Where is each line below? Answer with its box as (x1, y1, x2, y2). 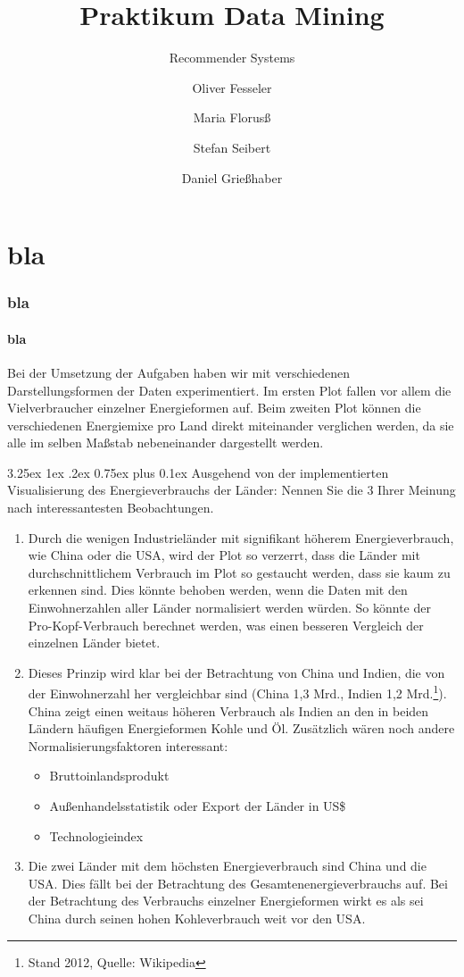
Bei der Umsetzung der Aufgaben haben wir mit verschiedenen (7, 363, 350, 381)
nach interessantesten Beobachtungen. (7, 498, 214, 517)
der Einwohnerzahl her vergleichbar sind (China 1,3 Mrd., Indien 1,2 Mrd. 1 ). (28, 681, 447, 703)
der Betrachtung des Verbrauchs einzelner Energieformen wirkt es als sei (28, 891, 424, 910)
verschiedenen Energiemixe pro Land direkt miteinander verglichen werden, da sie (7, 415, 454, 434)
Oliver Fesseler (192, 78, 272, 96)
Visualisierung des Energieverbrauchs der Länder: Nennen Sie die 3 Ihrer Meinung (7, 480, 456, 499)
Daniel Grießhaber (181, 168, 283, 187)
